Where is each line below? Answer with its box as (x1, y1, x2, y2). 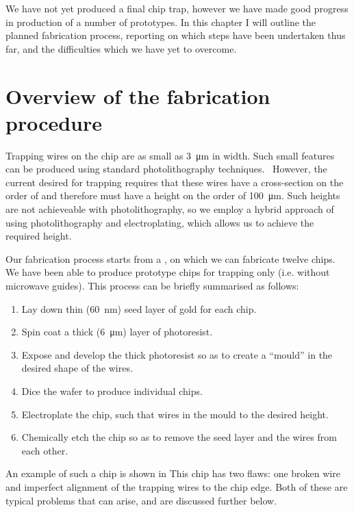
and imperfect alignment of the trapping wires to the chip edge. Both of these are (5, 479, 348, 494)
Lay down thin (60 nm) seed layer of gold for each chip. (21, 301, 257, 316)
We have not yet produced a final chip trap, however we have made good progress (5, 1, 349, 15)
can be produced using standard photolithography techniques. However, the (5, 162, 327, 176)
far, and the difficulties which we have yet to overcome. (5, 41, 237, 55)
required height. (5, 229, 72, 243)
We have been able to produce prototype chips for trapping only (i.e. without (5, 265, 330, 279)
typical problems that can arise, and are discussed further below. (5, 493, 277, 507)
